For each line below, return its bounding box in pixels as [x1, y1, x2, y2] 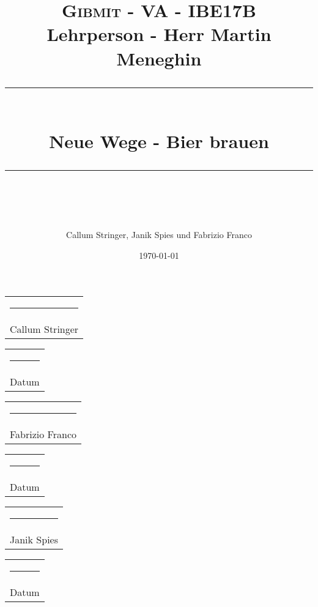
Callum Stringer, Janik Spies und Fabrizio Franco [66, 228, 252, 241]
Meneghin [116, 45, 202, 70]
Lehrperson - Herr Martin [46, 21, 272, 47]
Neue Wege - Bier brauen [49, 128, 269, 153]
